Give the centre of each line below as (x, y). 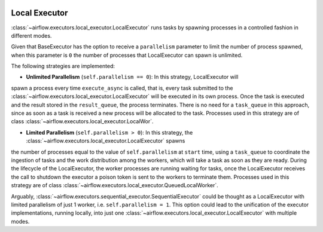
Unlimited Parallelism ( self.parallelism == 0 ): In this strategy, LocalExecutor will (132, 77)
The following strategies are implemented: (63, 66)
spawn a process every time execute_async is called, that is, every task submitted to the (122, 88)
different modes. (31, 35)
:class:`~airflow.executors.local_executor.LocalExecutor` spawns (106, 141)
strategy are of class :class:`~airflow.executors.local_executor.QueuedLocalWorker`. (115, 185)
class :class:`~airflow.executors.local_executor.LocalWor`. (82, 121)
